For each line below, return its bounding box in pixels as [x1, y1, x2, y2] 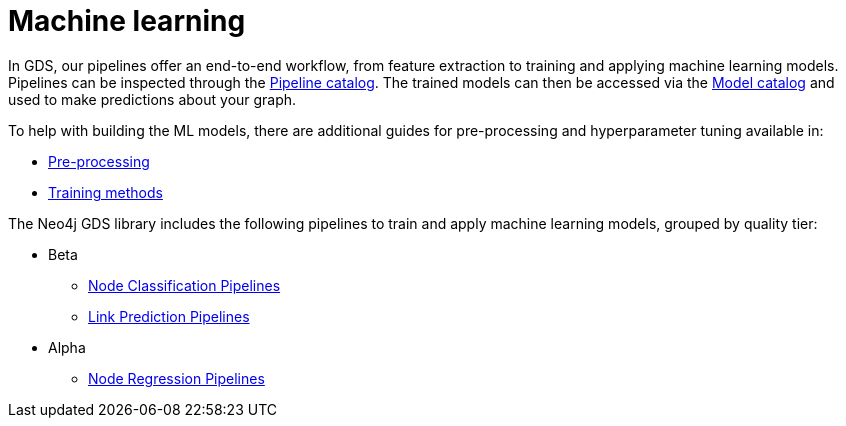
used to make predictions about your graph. [8, 90, 297, 108]
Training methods [48, 183, 163, 201]
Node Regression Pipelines [88, 369, 265, 387]
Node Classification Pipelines [88, 276, 281, 294]
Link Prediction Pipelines [88, 307, 250, 325]
